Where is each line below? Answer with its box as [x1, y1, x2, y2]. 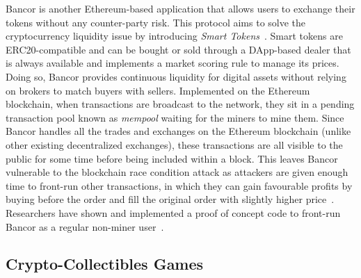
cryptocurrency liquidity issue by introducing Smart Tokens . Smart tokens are [6, 28, 343, 43]
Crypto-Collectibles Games [6, 253, 204, 275]
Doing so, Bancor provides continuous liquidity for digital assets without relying [6, 69, 346, 83]
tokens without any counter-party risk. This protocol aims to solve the [6, 15, 306, 29]
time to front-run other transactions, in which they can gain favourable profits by [6, 178, 353, 193]
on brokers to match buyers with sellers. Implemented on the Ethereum [6, 83, 310, 97]
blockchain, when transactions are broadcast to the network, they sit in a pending [6, 97, 355, 111]
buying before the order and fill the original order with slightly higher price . [6, 192, 335, 206]
